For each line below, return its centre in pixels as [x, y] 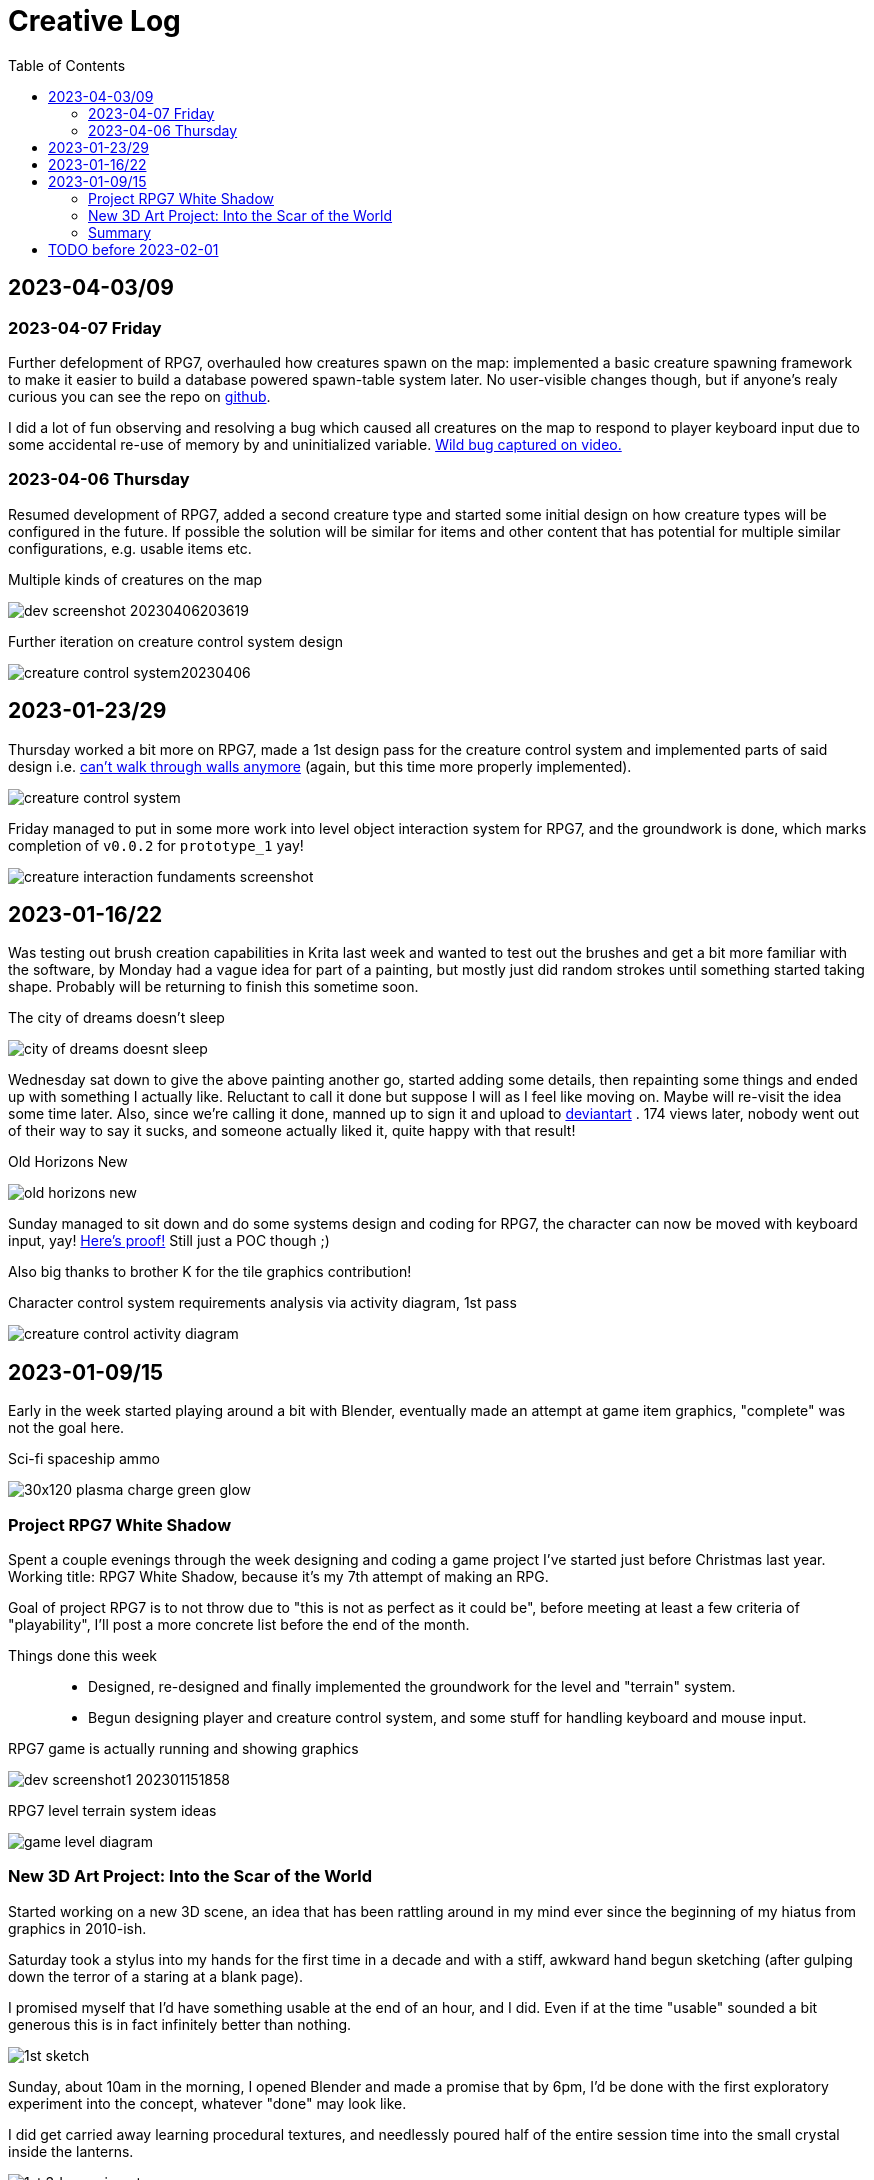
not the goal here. [66, 1428]
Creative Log [94, 21]
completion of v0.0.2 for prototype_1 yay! [156, 845]
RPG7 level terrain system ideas [112, 1810]
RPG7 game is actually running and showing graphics [183, 1748]
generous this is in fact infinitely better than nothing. [180, 2024]
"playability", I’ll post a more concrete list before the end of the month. [239, 1624]
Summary [120, 232]
